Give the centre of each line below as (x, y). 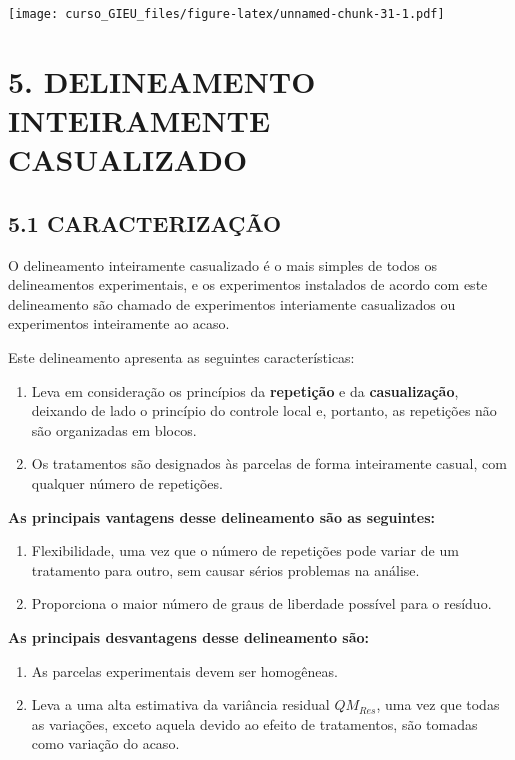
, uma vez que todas (438, 704)
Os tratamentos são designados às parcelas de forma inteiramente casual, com (269, 463)
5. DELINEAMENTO (162, 80)
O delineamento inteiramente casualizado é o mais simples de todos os (222, 264)
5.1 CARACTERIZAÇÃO (145, 222)
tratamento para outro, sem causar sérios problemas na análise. (225, 569)
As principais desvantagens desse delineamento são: (189, 636)
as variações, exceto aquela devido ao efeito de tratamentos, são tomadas (254, 723)
